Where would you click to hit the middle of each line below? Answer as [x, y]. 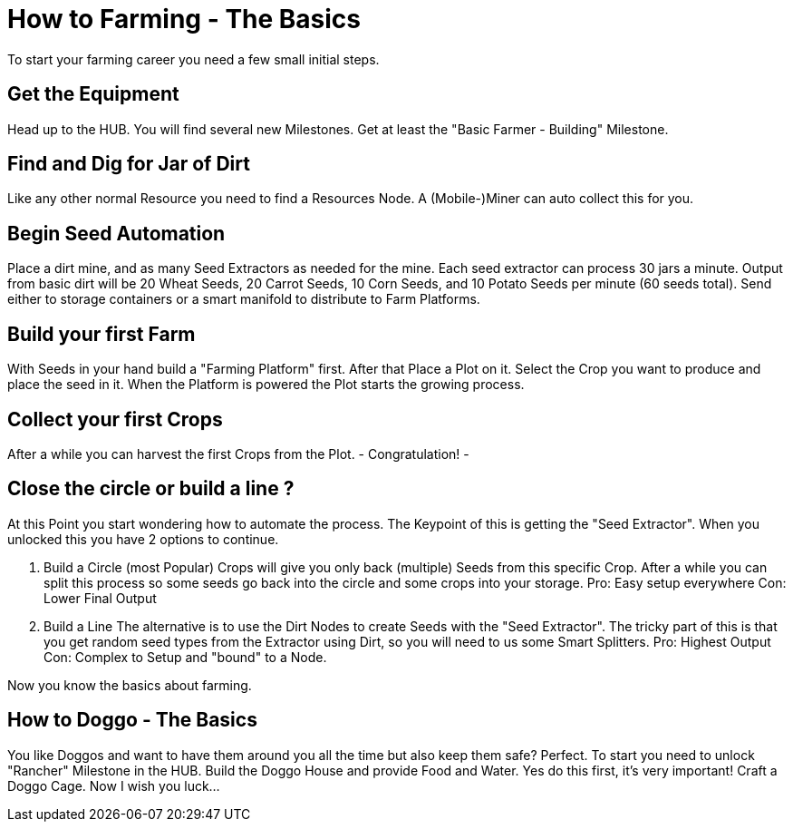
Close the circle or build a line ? [151, 489]
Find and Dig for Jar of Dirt [129, 164]
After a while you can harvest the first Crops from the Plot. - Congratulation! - [238, 454]
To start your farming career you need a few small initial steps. [193, 59]
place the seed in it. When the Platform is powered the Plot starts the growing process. [266, 385]
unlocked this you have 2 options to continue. [143, 539]
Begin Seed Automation [116, 233]
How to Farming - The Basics [184, 19]
